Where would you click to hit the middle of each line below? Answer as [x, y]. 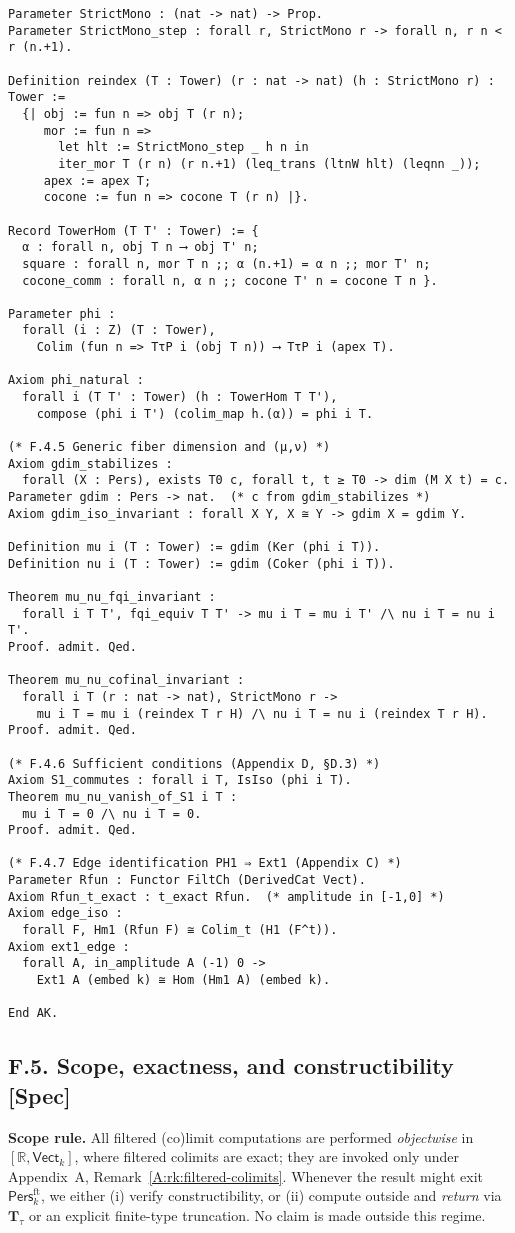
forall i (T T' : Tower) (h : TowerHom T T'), [180, 397]
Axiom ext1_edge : [69, 946]
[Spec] [39, 1094]
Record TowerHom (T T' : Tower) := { [133, 230]
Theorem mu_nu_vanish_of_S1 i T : [123, 796]
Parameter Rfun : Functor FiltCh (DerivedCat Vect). [187, 880]
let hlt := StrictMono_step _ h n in [183, 147]
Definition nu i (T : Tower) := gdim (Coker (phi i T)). [201, 563]
